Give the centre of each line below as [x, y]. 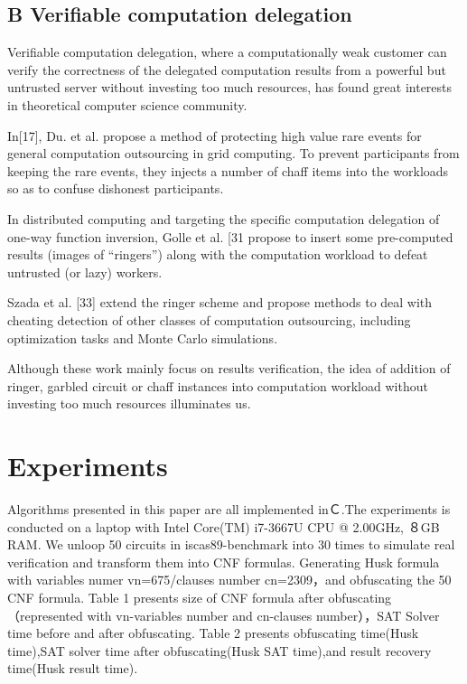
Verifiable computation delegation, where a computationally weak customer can [227, 52]
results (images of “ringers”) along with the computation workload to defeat [218, 254]
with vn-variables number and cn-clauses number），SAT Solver [263, 615]
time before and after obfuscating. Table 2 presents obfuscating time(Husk [213, 633]
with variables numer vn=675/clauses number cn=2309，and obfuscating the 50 [229, 580]
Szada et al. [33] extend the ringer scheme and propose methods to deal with [220, 302]
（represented [45, 615]
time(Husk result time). [73, 668]
